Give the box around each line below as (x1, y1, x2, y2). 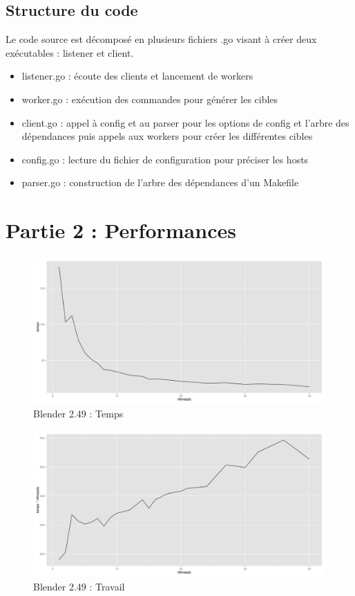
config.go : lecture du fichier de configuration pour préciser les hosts (21, 152, 309, 166)
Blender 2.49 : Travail (33, 579, 125, 593)
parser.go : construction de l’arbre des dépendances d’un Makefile (21, 175, 299, 190)
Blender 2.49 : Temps (33, 406, 124, 420)
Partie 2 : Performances (6, 216, 236, 244)
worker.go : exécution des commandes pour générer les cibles (21, 91, 278, 106)
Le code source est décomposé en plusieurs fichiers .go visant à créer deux (6, 32, 317, 46)
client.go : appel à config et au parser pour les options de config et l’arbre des (21, 115, 349, 129)
